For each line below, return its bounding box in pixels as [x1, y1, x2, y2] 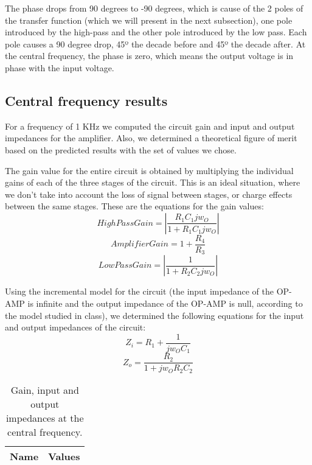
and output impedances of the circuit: [5, 321, 146, 334]
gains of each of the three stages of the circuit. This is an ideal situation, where [5, 176, 300, 189]
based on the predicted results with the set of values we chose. [5, 143, 237, 156]
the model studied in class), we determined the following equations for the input [5, 309, 304, 321]
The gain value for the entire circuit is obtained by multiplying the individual [5, 164, 294, 177]
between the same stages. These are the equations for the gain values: [5, 200, 264, 212]
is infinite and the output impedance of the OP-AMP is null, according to [27, 297, 303, 310]
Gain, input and [10, 382, 79, 397]
